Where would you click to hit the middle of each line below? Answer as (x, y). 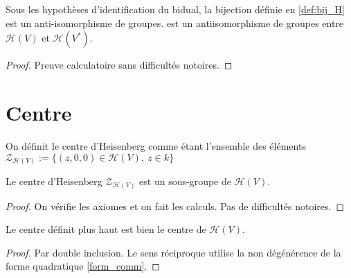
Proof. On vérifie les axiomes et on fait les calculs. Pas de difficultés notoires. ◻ (175, 206)
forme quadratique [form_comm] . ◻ (83, 266)
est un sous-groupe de (185, 181)
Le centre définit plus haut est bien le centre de (106, 229)
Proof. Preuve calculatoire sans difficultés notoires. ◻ (119, 65)
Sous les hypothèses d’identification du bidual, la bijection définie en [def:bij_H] (175, 9)
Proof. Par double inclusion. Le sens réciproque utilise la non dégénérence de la (173, 252)
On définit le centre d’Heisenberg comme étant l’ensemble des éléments (156, 145)
